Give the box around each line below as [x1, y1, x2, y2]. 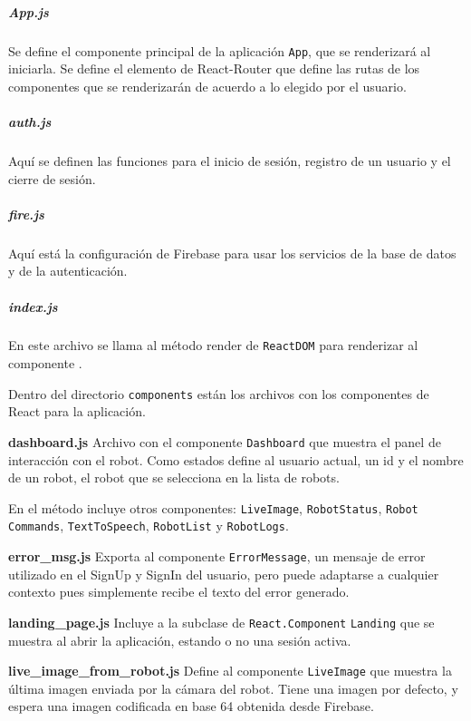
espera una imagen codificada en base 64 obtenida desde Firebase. [8, 697, 374, 716]
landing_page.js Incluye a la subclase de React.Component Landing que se [8, 612, 435, 631]
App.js [8, 2, 49, 21]
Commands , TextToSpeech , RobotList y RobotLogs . [8, 516, 289, 535]
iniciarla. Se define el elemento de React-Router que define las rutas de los [8, 59, 420, 78]
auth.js [8, 112, 52, 131]
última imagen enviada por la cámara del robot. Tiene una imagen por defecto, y [8, 678, 458, 697]
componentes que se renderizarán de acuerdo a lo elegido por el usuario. [8, 76, 407, 95]
